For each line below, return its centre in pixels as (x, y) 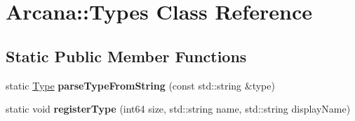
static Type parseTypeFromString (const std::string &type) (140, 85)
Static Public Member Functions (126, 56)
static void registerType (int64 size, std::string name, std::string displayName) (178, 109)
